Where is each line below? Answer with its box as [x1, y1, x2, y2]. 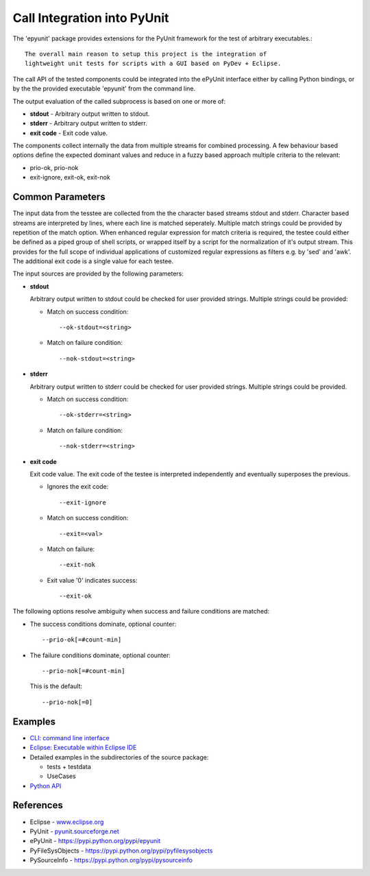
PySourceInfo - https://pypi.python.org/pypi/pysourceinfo [29, 856, 193, 864]
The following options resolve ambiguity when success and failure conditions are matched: [12, 607, 270, 616]
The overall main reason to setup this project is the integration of [25, 50, 267, 58]
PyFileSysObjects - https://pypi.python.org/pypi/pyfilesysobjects [29, 847, 213, 855]
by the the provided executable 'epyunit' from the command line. [12, 84, 196, 93]
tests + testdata [47, 762, 92, 770]
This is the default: [29, 682, 82, 690]
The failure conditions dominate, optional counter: [29, 651, 171, 659]
